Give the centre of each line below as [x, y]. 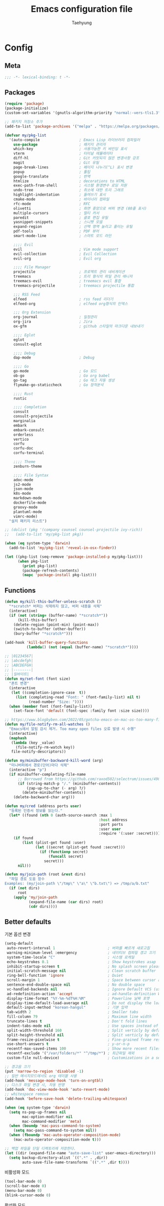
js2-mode [22, 484]
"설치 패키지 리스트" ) [28, 521]
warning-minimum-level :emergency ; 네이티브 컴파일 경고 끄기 [81, 953]
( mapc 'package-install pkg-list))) [59, 575]
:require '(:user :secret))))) [130, 834]
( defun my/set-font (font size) [37, 679]
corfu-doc [23, 449]
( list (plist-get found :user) [54, 843]
